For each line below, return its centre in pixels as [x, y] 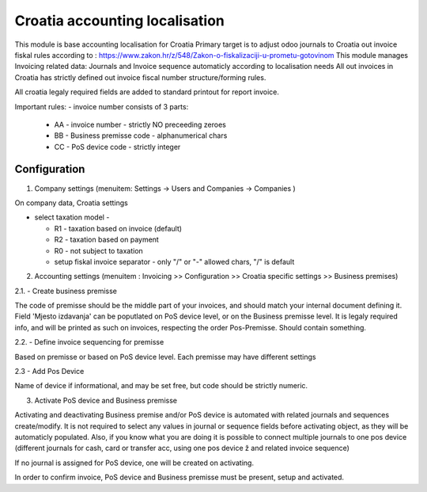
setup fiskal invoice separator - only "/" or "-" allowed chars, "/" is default [174, 261]
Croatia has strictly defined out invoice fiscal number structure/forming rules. [140, 77]
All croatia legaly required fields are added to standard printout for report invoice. [147, 92]
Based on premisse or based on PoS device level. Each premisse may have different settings [165, 357]
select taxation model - [72, 217]
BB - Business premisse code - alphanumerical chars [141, 135]
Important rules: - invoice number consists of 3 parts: [102, 106]
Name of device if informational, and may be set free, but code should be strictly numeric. [161, 386]
